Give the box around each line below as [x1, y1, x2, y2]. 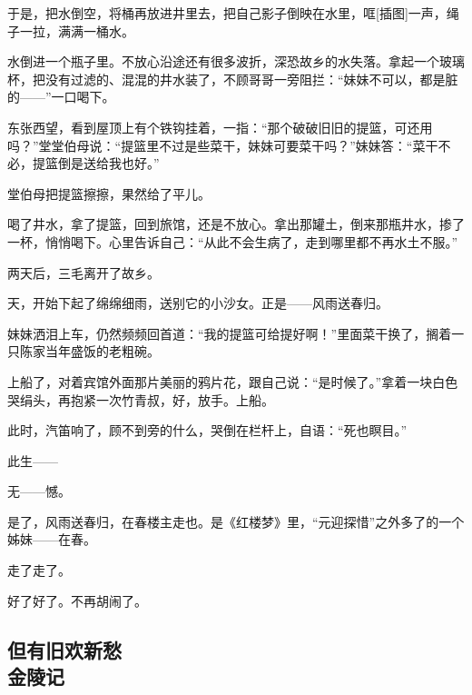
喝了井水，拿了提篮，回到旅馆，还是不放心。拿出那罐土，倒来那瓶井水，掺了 [7, 214, 465, 233]
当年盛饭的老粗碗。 [44, 342, 160, 361]
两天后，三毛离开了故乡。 [7, 263, 160, 282]
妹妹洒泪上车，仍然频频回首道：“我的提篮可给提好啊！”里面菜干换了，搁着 [7, 323, 452, 343]
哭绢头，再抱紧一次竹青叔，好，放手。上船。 [7, 390, 274, 409]
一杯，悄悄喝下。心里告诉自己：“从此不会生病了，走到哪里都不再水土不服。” [7, 232, 458, 251]
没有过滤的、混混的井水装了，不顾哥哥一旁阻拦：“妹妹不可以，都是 [44, 69, 446, 88]
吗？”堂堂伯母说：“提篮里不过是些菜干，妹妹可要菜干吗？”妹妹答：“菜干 [7, 135, 438, 154]
